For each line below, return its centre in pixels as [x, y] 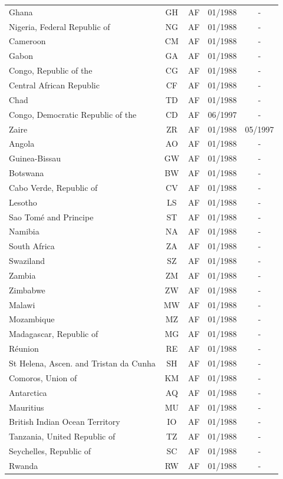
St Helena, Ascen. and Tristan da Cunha [82, 363]
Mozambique [32, 319]
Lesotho [23, 202]
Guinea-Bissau [35, 158]
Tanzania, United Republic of [62, 436]
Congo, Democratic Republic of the [73, 114]
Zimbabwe [27, 290]
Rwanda [24, 465]
